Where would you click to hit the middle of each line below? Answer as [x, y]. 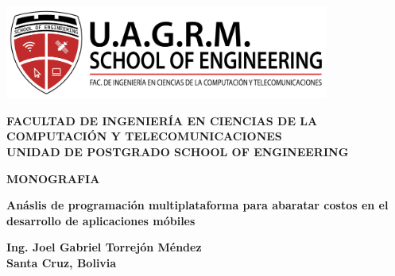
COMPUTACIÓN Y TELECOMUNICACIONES [144, 136]
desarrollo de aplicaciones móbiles [101, 220]
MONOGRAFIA [53, 178]
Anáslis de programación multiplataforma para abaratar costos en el [197, 205]
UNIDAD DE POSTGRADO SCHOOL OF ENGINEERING [178, 151]
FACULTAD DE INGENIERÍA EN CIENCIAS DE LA [162, 120]
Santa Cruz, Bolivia [62, 262]
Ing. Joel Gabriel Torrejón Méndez [104, 247]
